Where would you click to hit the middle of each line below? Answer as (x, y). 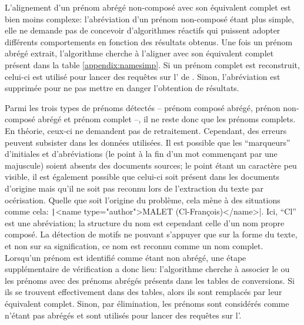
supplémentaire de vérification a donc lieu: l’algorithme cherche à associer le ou (147, 269)
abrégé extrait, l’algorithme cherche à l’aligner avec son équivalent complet (139, 53)
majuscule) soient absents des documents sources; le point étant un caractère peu (151, 165)
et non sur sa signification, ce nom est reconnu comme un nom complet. (134, 245)
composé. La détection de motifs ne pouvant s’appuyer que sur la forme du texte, (151, 234)
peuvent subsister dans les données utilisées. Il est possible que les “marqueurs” (148, 142)
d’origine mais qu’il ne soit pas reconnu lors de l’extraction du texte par (134, 188)
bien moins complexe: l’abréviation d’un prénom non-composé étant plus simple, (149, 19)
